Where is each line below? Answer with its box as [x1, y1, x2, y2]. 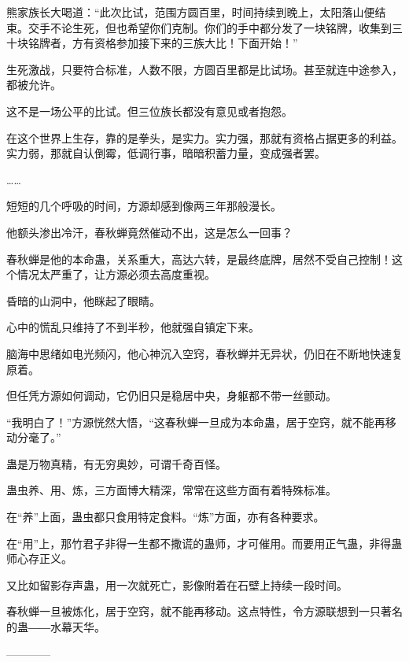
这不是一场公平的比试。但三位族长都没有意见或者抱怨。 [6, 102, 293, 119]
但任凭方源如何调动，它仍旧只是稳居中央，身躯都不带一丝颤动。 [6, 387, 337, 404]
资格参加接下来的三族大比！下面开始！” [94, 35, 298, 51]
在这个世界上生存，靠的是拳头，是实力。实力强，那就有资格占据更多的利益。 [6, 129, 403, 146]
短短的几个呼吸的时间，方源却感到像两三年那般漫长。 [6, 198, 282, 214]
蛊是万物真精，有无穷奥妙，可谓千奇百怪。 [6, 455, 227, 472]
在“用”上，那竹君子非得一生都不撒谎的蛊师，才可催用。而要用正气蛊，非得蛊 [6, 534, 403, 551]
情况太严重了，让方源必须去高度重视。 [17, 266, 216, 283]
